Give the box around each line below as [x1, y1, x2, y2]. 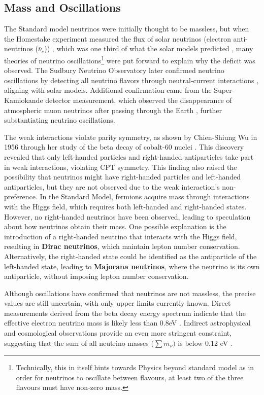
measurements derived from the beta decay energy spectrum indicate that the [4, 307, 246, 318]
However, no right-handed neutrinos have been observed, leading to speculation [4, 211, 251, 222]
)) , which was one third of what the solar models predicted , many [44, 43, 253, 54]
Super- [214, 85, 235, 95]
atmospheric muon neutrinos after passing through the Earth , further [4, 104, 222, 115]
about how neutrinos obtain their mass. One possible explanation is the [4, 221, 226, 232]
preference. [4, 191, 38, 202]
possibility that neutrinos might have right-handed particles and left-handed [4, 171, 241, 182]
